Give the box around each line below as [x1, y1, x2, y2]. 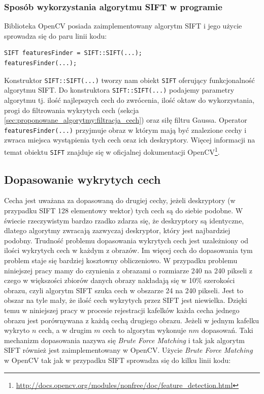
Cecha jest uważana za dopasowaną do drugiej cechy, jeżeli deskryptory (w [4, 195, 236, 206]
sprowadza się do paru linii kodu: [4, 30, 107, 41]
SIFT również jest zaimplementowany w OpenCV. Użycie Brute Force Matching [4, 345, 253, 355]
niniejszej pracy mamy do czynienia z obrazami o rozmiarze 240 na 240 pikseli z [4, 265, 253, 275]
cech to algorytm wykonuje [103, 325, 186, 335]
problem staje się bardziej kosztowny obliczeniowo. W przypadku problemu [4, 255, 238, 266]
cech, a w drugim [38, 325, 92, 335]
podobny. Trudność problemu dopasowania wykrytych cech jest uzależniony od [4, 235, 249, 245]
